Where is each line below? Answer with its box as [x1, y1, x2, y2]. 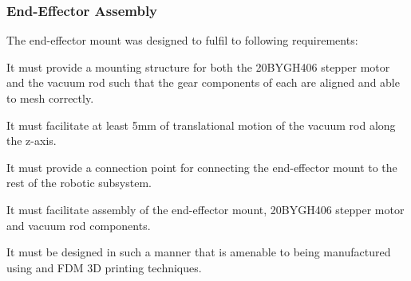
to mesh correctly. [6, 90, 94, 106]
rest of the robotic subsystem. [6, 174, 152, 191]
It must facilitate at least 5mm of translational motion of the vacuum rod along [6, 116, 396, 133]
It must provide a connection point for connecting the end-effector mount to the [6, 158, 397, 175]
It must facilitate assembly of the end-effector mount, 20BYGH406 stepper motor [6, 201, 405, 217]
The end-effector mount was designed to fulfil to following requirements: [6, 32, 358, 49]
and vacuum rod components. [6, 217, 151, 233]
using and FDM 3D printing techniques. [6, 259, 202, 275]
